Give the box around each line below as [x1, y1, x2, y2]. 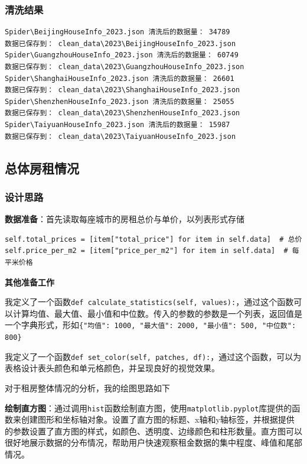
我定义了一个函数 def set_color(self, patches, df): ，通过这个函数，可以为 [5, 350, 302, 362]
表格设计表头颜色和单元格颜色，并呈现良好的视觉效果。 [5, 362, 220, 374]
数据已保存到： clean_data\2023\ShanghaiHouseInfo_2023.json [5, 86, 240, 95]
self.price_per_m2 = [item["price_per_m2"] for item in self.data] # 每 [5, 246, 299, 255]
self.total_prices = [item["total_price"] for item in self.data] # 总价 [5, 235, 302, 244]
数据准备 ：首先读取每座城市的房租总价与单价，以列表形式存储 [5, 213, 244, 225]
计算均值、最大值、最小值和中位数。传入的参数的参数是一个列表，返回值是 [12, 307, 302, 319]
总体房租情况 [5, 158, 79, 177]
